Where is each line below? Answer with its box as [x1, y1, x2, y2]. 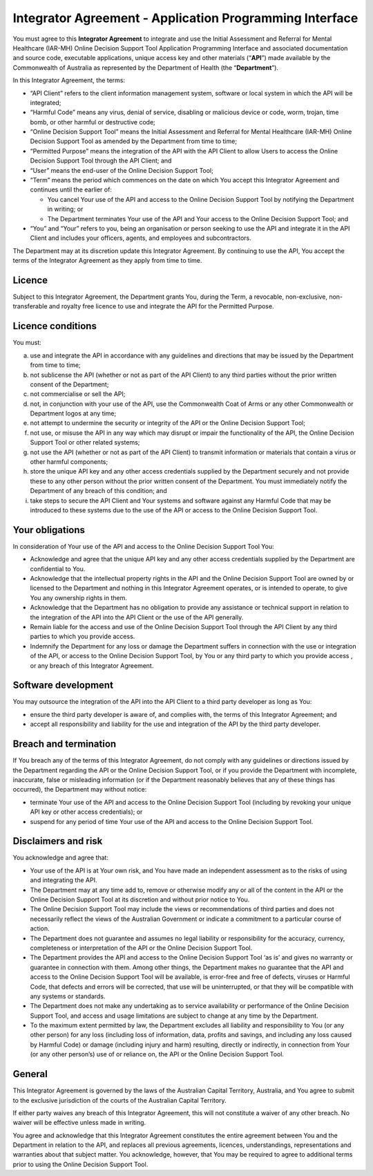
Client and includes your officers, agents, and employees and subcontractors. [30, 234, 251, 242]
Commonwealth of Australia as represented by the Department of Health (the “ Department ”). [12, 63, 279, 72]
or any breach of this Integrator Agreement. [30, 661, 154, 670]
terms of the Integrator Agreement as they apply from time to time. [12, 256, 202, 265]
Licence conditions [12, 320, 97, 332]
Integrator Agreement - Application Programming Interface [12, 10, 358, 26]
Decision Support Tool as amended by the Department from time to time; [30, 137, 238, 145]
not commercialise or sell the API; [30, 390, 126, 398]
